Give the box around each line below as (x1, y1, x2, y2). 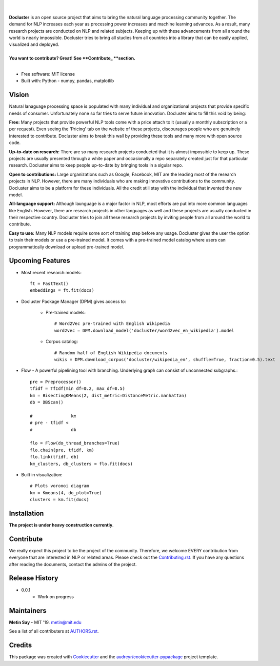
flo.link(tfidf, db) (30, 454, 79, 460)
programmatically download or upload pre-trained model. (9, 244, 124, 250)
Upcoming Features (9, 257, 70, 265)
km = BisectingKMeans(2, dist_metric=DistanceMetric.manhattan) (30, 393, 187, 398)
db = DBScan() (30, 400, 63, 405)
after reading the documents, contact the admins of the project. (9, 561, 137, 567)
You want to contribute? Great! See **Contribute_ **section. (9, 55, 136, 61)
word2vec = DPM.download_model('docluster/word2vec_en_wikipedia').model (54, 327, 235, 333)
